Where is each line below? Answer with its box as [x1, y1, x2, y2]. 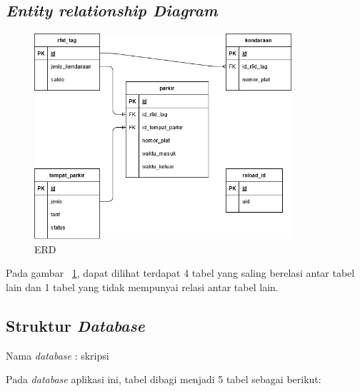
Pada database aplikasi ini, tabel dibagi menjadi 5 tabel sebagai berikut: [6, 372, 321, 387]
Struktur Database [6, 314, 145, 336]
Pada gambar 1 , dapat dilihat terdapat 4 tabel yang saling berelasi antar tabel [6, 265, 355, 280]
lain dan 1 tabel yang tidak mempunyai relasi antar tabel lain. [6, 279, 279, 294]
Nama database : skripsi [6, 347, 109, 362]
